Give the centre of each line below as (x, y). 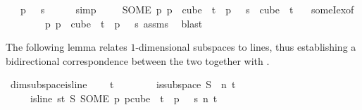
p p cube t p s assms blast (124, 23)
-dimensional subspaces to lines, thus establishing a (246, 47)
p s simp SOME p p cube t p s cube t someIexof (187, 9)
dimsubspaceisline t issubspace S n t (123, 84)
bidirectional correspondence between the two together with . (138, 60)
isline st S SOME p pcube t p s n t (124, 98)
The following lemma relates (67, 47)
